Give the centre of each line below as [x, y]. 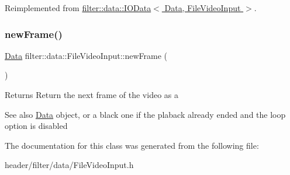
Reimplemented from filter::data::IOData [78, 8]
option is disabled [36, 126]
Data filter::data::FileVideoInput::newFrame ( [86, 55]
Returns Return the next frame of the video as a [92, 94]
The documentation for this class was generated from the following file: [132, 145]
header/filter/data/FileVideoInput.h [69, 165]
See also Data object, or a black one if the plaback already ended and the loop [145, 114]
